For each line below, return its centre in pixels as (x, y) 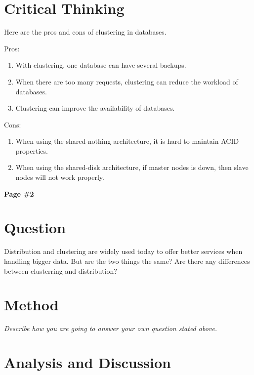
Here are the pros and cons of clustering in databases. (85, 32)
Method (31, 305)
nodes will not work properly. (60, 177)
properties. (32, 150)
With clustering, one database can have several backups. (101, 65)
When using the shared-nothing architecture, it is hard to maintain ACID (127, 141)
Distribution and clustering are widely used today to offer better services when (123, 251)
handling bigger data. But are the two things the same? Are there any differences (127, 261)
